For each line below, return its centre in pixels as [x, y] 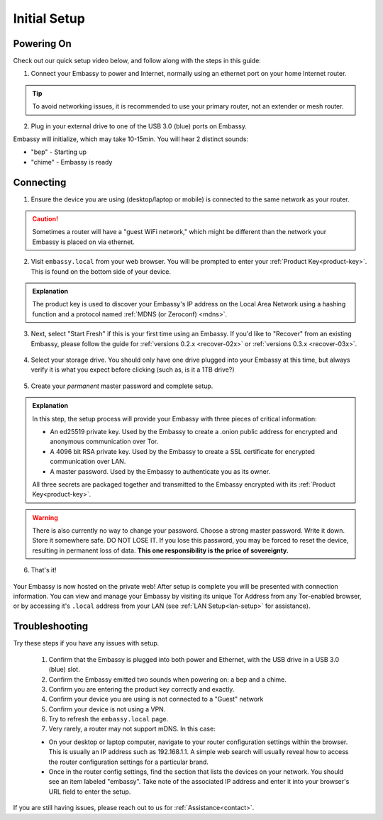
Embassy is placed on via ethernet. [83, 242]
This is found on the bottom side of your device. [101, 271]
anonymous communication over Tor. [104, 442]
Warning [45, 517]
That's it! [44, 570]
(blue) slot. [65, 670]
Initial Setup [49, 18]
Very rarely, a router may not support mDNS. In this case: [132, 729]
